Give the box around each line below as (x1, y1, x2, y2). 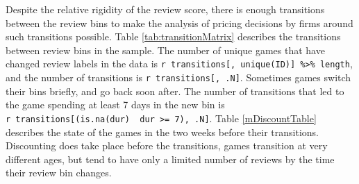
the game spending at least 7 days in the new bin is (6, 97, 225, 112)
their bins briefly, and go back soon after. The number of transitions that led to (6, 83, 344, 98)
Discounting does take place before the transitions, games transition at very (6, 138, 328, 153)
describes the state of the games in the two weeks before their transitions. (6, 124, 319, 139)
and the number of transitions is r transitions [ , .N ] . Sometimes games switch (6, 70, 351, 85)
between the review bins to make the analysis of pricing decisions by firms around (6, 15, 353, 30)
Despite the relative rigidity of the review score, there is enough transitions (6, 2, 325, 16)
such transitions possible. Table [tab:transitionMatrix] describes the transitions (6, 29, 341, 44)
